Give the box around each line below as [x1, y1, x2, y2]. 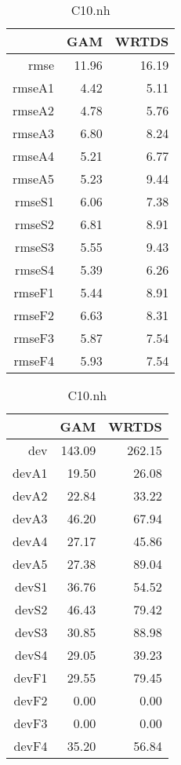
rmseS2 [15, 215, 55, 233]
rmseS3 [15, 238, 55, 256]
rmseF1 [13, 283, 55, 301]
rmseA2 [13, 101, 55, 119]
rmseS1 [15, 192, 55, 210]
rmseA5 [13, 169, 55, 188]
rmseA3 [13, 124, 55, 142]
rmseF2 [13, 306, 55, 324]
